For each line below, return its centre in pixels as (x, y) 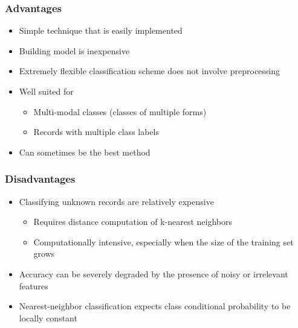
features (34, 285)
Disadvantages (40, 179)
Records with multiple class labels (96, 132)
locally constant (48, 317)
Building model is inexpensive (74, 50)
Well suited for (46, 91)
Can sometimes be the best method (85, 152)
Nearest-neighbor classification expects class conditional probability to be (155, 306)
